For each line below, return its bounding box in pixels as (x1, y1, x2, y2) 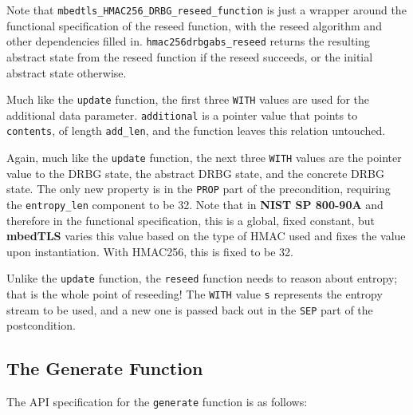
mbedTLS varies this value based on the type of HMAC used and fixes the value (6, 227, 406, 244)
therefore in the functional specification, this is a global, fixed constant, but (6, 211, 376, 228)
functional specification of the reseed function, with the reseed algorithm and (6, 17, 382, 34)
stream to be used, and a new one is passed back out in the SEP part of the (6, 301, 373, 318)
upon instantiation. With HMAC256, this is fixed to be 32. (6, 243, 293, 259)
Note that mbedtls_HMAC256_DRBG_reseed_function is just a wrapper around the (6, 2, 407, 18)
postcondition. (6, 317, 76, 334)
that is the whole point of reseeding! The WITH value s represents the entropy (6, 286, 383, 302)
